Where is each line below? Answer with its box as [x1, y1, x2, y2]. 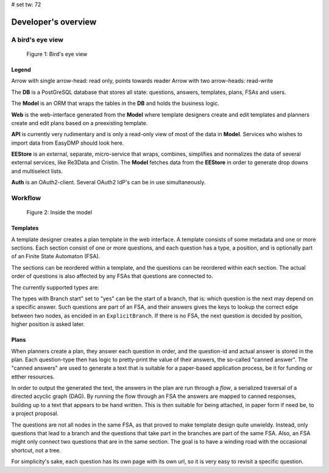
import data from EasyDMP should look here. [11, 139, 124, 146]
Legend [11, 66, 31, 73]
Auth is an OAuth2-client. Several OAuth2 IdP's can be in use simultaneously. [11, 179, 206, 186]
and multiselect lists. [11, 167, 63, 175]
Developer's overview [11, 16, 97, 27]
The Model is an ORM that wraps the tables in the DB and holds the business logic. [11, 99, 219, 107]
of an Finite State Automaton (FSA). [11, 253, 101, 260]
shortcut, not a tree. [11, 446, 61, 454]
